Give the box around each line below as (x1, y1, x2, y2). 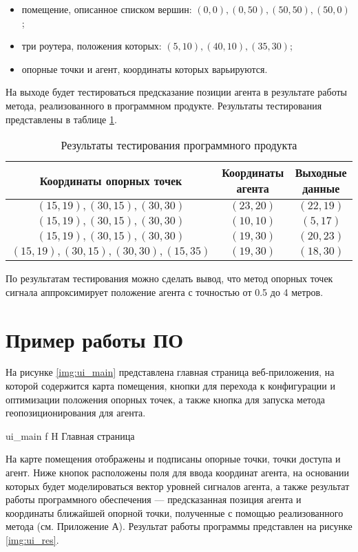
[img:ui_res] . (6, 533, 59, 546)
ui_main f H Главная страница (6, 428, 135, 443)
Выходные (295, 164, 347, 181)
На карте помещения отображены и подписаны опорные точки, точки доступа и (6, 452, 341, 466)
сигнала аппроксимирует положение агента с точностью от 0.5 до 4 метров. (6, 284, 324, 299)
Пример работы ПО (6, 325, 184, 353)
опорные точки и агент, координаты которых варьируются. (21, 61, 268, 76)
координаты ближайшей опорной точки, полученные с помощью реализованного (6, 505, 344, 520)
